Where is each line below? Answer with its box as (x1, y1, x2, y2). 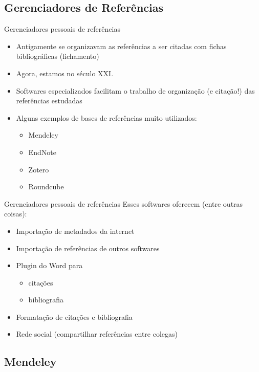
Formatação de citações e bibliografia (16, 311, 133, 322)
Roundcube (28, 181, 64, 192)
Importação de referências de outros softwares (16, 243, 160, 253)
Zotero (28, 164, 49, 174)
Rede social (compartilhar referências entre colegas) (16, 329, 178, 339)
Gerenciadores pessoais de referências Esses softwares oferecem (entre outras (4, 198, 243, 209)
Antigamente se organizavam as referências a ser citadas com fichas (16, 40, 227, 51)
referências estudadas (16, 95, 82, 106)
